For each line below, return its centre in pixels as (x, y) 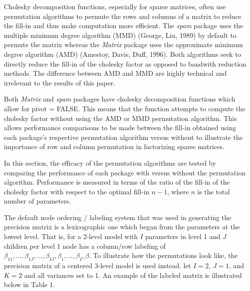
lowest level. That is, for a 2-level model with (71, 236)
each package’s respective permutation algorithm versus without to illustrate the (123, 137)
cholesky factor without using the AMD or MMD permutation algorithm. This (120, 118)
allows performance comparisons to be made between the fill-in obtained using (120, 128)
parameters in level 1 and (183, 236)
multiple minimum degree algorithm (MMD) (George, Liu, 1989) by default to (120, 35)
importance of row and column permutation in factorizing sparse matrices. (114, 146)
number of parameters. (38, 201)
